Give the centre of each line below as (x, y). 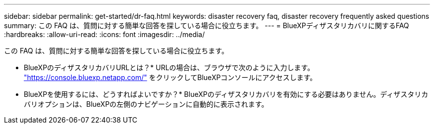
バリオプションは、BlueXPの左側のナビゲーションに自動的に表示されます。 (146, 104)
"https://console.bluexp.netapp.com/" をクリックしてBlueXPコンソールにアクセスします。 (170, 77)
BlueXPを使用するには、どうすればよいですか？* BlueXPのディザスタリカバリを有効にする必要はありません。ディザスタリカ (226, 94)
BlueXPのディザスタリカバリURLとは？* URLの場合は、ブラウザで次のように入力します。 (169, 67)
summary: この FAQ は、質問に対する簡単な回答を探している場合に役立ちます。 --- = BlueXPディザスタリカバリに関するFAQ (207, 25)
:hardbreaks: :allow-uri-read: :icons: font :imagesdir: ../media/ (105, 34)
